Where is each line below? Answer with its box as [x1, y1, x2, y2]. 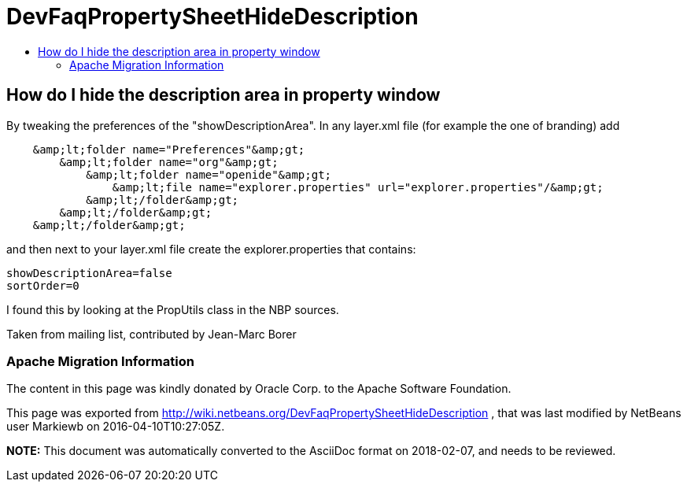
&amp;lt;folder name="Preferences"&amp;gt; [32, 142, 305, 156]
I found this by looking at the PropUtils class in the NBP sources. [6, 302, 339, 316]
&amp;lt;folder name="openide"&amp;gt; [86, 168, 332, 181]
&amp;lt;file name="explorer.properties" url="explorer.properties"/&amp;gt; [112, 180, 604, 194]
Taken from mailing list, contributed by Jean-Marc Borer [6, 327, 297, 341]
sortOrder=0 [6, 279, 79, 292]
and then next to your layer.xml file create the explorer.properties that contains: [6, 242, 416, 256]
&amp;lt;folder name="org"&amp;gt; [59, 155, 279, 168]
